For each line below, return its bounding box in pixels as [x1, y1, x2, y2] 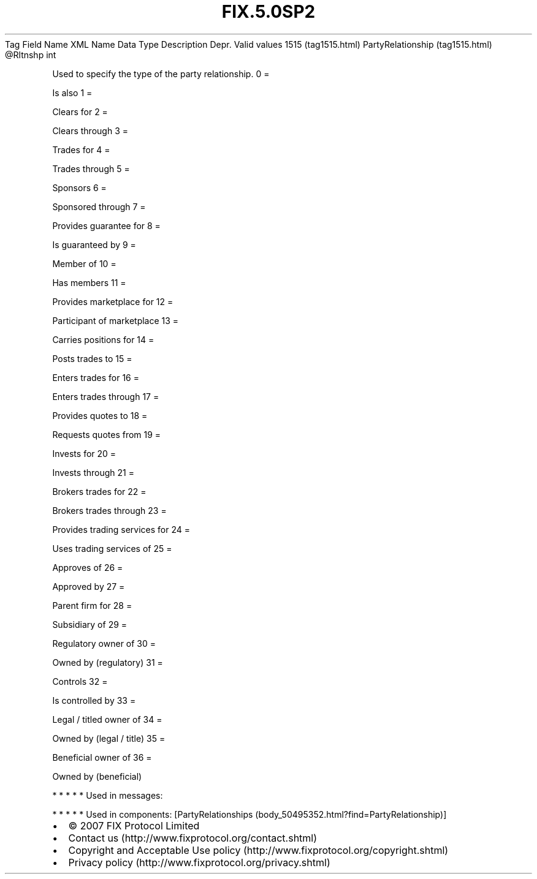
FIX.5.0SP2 [221, 1, 316, 22]
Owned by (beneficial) [52, 771, 142, 782]
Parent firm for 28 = [52, 600, 132, 611]
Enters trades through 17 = [52, 391, 159, 402]
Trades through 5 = [52, 163, 130, 174]
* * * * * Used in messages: [52, 790, 163, 801]
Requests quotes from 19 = [52, 429, 161, 440]
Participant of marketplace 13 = [52, 315, 179, 326]
